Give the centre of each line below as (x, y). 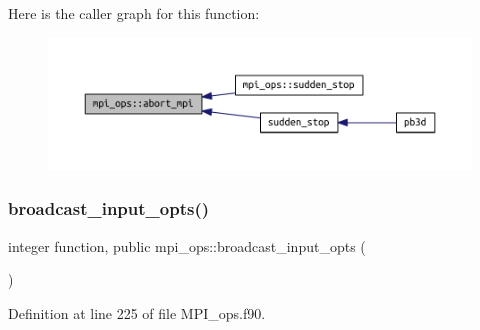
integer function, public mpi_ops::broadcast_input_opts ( (187, 245)
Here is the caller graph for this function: (134, 13)
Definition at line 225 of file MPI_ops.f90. (137, 312)
